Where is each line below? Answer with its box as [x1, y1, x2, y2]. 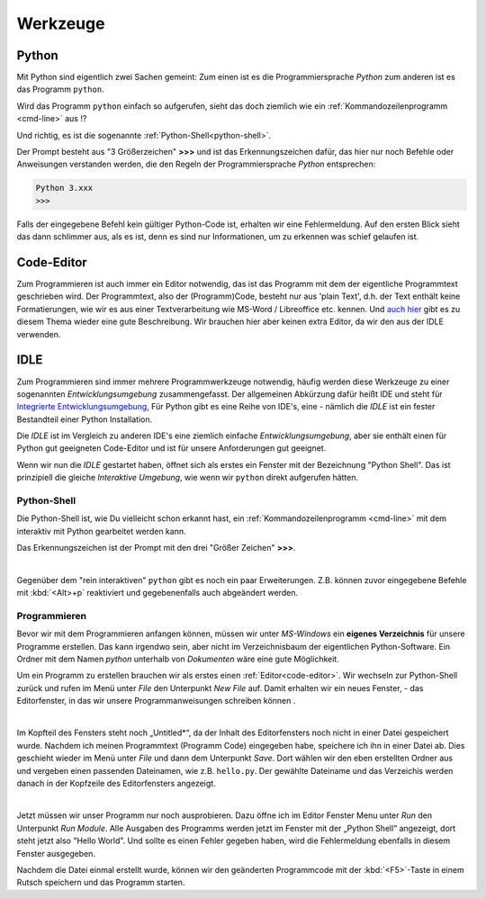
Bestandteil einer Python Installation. [16, 414, 153, 425]
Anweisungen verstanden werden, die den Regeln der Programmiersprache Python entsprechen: [16, 158, 376, 170]
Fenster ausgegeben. [16, 848, 96, 859]
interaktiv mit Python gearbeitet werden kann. [16, 526, 186, 536]
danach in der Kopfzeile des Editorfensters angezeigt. [16, 778, 216, 789]
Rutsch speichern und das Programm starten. [16, 877, 185, 888]
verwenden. [16, 328, 61, 339]
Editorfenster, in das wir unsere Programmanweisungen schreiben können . [16, 696, 296, 706]
